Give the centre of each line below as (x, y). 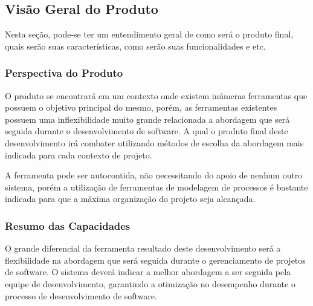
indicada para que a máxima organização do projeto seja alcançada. (130, 199)
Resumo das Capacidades (68, 225)
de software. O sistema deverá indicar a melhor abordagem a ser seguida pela (148, 272)
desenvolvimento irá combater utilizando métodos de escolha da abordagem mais (154, 142)
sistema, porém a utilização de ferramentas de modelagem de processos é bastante (156, 187)
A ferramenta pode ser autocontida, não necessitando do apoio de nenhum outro (154, 175)
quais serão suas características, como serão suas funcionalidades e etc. (135, 46)
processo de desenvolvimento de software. (81, 295)
